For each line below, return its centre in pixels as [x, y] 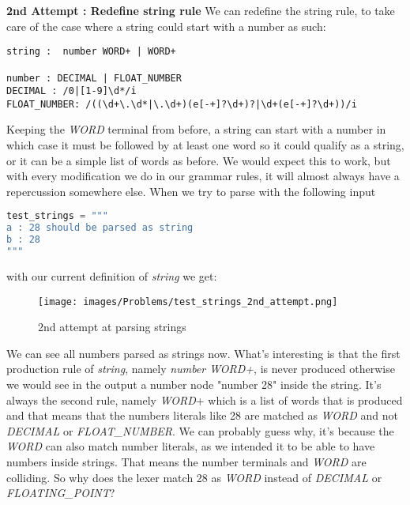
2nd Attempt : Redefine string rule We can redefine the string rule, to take [201, 10]
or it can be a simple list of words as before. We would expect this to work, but [199, 160]
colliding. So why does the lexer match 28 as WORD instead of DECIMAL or [194, 477]
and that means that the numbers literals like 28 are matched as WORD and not [202, 415]
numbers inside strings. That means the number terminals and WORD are [186, 461]
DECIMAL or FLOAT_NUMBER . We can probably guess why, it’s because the [200, 430]
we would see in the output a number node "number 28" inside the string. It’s [194, 384]
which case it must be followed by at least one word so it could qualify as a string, [205, 145]
